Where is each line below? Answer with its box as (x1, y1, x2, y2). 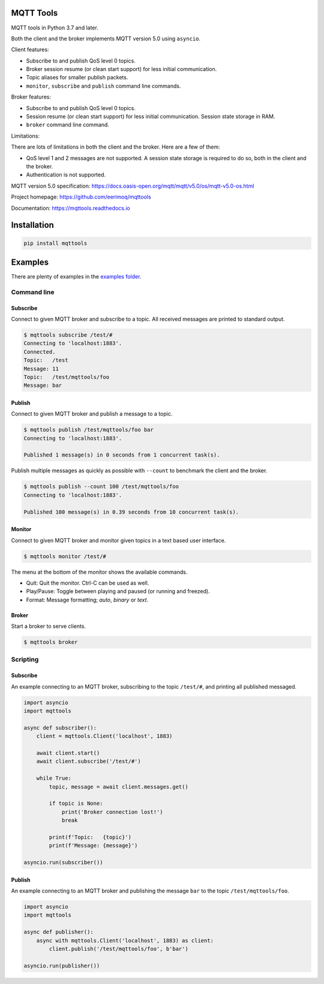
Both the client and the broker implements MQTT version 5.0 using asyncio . (11, 35, 201, 42)
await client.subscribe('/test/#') (36, 758, 141, 765)
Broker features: (11, 93, 51, 100)
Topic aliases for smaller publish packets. (26, 74, 128, 81)
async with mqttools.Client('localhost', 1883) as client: (36, 937, 214, 944)
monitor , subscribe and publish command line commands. (26, 82, 181, 90)
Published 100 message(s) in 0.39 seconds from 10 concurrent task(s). (23, 508, 239, 515)
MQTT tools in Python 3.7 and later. (11, 24, 98, 31)
